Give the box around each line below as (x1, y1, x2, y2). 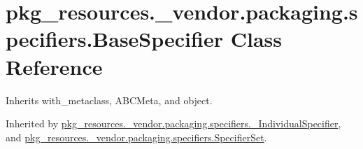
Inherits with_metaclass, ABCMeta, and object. (6, 92, 213, 107)
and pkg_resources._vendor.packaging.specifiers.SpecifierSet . (6, 129, 267, 144)
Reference (6, 52, 103, 80)
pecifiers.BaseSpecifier (6, 24, 223, 53)
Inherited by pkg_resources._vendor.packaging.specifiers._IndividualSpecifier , (6, 116, 341, 131)
